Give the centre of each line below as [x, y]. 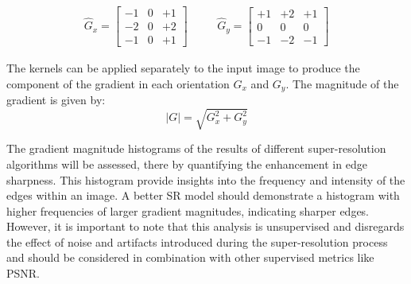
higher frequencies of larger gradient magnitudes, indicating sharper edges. [188, 210]
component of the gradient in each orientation [118, 83]
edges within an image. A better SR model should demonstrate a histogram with [203, 195]
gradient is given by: [56, 100]
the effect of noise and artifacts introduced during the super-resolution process [197, 241]
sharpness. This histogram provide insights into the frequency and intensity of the [206, 179]
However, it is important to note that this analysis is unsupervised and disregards [205, 226]
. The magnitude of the [342, 83]
